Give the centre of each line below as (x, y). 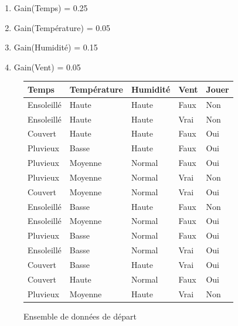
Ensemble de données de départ (80, 316)
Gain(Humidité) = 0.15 (56, 47)
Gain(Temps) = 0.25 (51, 8)
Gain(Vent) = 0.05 (47, 67)
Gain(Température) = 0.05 (62, 27)
